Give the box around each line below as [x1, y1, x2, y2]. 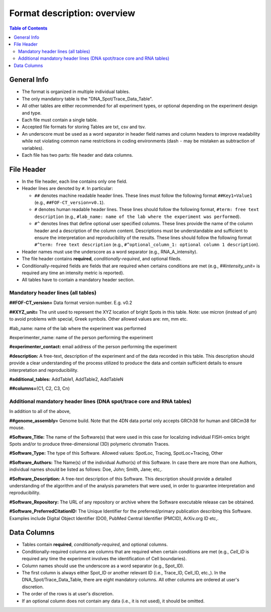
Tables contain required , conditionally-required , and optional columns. [22, 542, 168, 548]
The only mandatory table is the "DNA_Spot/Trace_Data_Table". [22, 95, 153, 101]
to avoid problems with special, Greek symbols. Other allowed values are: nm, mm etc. [9, 316, 188, 322]
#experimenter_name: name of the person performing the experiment [9, 335, 153, 340]
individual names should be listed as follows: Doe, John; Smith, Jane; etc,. [9, 466, 163, 472]
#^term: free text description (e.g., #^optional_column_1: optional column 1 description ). [34, 242, 259, 248]
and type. [22, 110, 42, 116]
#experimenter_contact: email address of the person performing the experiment [9, 344, 177, 350]
